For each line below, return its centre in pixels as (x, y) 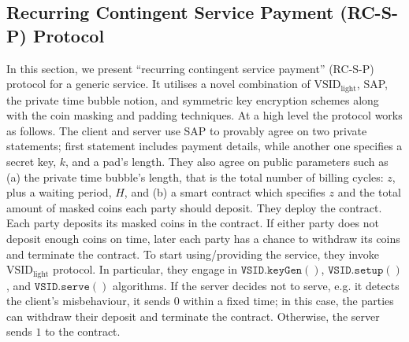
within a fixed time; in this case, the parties (288, 301)
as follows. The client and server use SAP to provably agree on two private (187, 130)
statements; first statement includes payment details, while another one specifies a (204, 146)
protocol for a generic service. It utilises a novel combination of (158, 84)
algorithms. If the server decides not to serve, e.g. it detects (256, 285)
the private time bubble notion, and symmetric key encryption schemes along (193, 99)
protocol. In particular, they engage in (145, 269)
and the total (369, 192)
